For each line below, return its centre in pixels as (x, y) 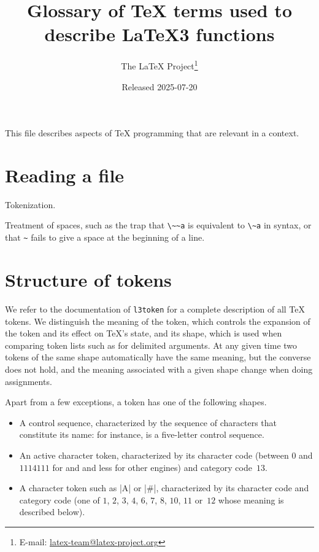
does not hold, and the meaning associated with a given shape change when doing (159, 369)
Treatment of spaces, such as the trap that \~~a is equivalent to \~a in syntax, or (158, 225)
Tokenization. (30, 204)
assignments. (29, 381)
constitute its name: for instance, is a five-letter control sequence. (142, 434)
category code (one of (60, 500)
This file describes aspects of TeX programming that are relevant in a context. (152, 133)
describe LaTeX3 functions (159, 34)
